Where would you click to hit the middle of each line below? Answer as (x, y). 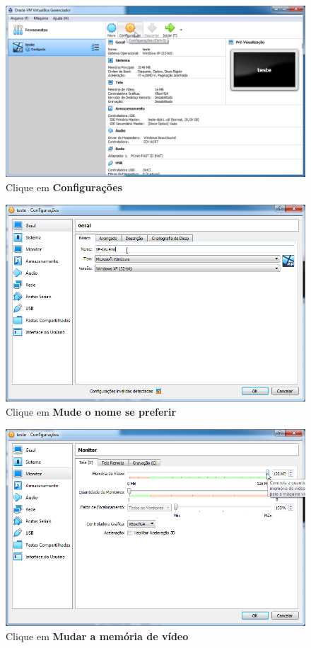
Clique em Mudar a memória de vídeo (97, 636)
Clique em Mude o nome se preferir (91, 411)
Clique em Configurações (64, 187)
